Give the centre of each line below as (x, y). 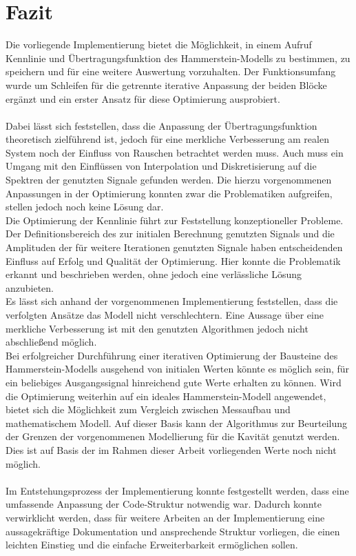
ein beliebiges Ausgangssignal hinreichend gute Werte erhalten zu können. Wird (174, 382)
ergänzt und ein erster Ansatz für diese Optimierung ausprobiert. (143, 98)
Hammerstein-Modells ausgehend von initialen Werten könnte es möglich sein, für (178, 369)
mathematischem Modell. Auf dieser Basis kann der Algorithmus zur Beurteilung (177, 423)
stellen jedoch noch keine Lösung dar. (85, 207)
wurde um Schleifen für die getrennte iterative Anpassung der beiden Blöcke (166, 85)
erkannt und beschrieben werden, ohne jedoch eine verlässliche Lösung (154, 274)
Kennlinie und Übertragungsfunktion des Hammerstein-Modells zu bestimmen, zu (178, 58)
